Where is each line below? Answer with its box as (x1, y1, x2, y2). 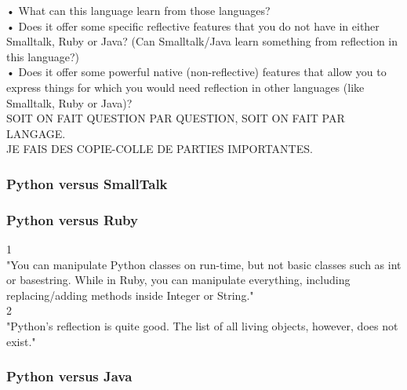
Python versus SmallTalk (6, 173, 168, 193)
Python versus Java (6, 366, 133, 386)
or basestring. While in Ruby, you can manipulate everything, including (6, 272, 351, 288)
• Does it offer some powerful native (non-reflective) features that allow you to (6, 64, 387, 80)
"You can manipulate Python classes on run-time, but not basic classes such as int (6, 256, 402, 272)
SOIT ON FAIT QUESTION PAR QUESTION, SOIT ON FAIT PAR (6, 110, 345, 126)
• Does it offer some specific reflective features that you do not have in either (6, 17, 380, 34)
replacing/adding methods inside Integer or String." (6, 286, 254, 303)
